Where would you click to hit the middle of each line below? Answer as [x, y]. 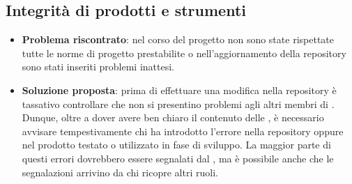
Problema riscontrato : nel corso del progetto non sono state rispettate [178, 39]
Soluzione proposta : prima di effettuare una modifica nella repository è [179, 90]
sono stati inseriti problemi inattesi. [98, 67]
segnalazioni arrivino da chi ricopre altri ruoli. [120, 172]
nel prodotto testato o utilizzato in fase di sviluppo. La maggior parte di [176, 145]
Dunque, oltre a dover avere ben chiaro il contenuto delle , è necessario [173, 117]
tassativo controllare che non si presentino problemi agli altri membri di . [178, 103]
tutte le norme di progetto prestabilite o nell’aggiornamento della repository [184, 53]
